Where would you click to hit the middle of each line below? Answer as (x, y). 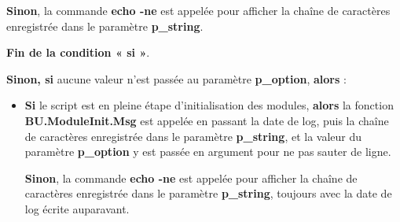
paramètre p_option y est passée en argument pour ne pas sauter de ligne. (208, 152)
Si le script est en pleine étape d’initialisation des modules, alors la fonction (209, 105)
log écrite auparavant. (77, 208)
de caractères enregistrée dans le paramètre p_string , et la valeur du (193, 136)
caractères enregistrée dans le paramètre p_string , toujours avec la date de (208, 193)
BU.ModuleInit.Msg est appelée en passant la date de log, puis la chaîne (207, 120)
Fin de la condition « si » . (78, 52)
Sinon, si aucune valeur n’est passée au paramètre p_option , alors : (176, 78)
